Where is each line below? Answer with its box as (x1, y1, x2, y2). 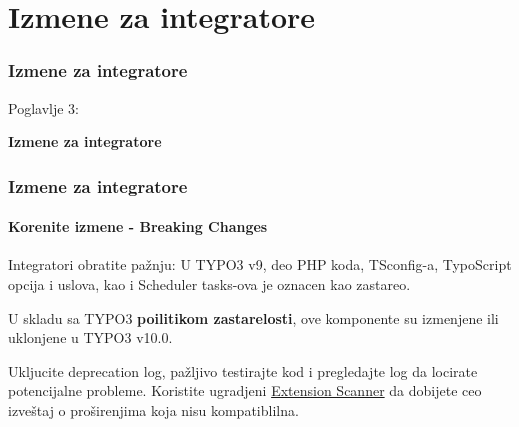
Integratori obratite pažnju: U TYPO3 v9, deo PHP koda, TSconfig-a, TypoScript (8, 254, 512, 275)
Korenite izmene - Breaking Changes (8, 216, 268, 237)
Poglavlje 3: (8, 97, 79, 118)
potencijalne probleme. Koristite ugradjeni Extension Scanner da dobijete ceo (8, 380, 482, 401)
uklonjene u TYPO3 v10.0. (8, 327, 173, 348)
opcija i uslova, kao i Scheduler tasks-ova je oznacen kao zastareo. (8, 274, 411, 295)
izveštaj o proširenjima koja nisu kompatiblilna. (8, 399, 299, 420)
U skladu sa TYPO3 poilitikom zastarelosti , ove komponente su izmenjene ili (8, 307, 499, 328)
